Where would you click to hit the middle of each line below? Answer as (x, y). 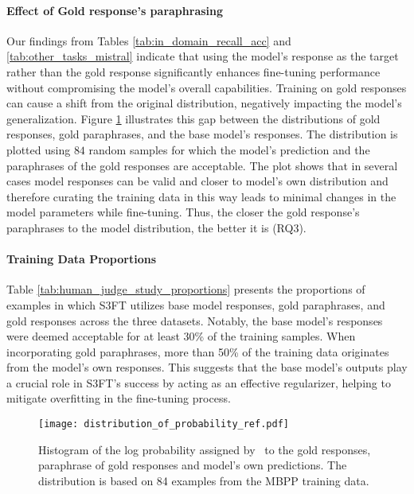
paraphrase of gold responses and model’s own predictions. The (193, 465)
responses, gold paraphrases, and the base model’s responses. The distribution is (202, 134)
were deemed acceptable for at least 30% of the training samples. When (181, 336)
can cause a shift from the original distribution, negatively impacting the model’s (204, 103)
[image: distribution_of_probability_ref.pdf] (164, 424)
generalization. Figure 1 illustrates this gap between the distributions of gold (193, 118)
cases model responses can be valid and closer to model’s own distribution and (197, 181)
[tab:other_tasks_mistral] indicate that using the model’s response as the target (203, 56)
